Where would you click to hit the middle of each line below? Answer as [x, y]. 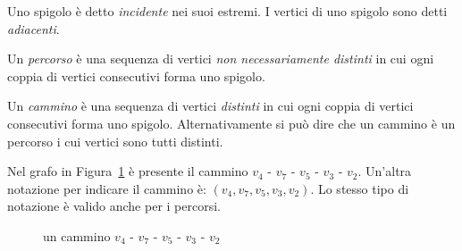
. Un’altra [385, 171]
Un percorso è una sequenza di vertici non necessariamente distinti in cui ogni [221, 59]
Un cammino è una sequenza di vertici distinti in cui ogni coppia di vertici [210, 106]
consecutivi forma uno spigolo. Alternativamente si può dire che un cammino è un [231, 123]
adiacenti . [34, 28]
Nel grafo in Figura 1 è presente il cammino [128, 171]
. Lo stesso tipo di [360, 188]
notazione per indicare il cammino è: [107, 188]
